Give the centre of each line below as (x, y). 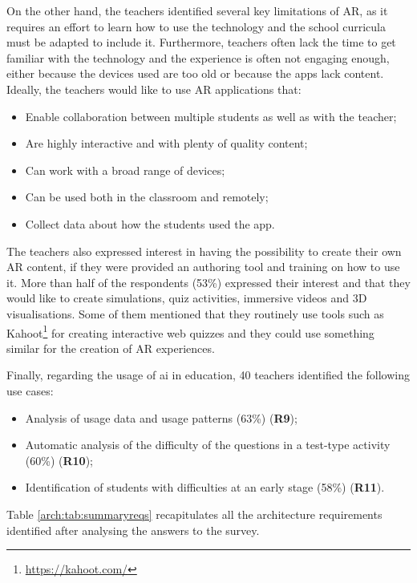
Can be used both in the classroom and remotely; (147, 197)
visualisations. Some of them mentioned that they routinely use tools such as (195, 313)
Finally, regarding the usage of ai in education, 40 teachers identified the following (208, 375)
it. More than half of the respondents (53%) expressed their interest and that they (208, 282)
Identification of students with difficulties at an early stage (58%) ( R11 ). (205, 487)
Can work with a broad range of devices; (125, 170)
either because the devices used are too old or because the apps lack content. (195, 73)
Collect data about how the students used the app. (150, 223)
